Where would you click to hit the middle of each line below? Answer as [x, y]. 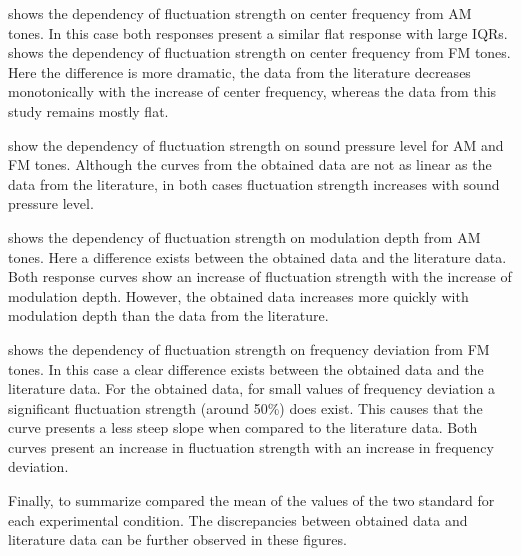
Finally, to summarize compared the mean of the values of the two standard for [251, 500]
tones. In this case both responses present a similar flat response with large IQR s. [258, 32]
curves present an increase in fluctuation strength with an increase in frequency [251, 446]
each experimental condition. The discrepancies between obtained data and [238, 519]
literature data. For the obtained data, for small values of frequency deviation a [252, 388]
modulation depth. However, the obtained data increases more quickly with [238, 295]
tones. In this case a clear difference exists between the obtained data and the [246, 368]
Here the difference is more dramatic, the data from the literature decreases [239, 71]
